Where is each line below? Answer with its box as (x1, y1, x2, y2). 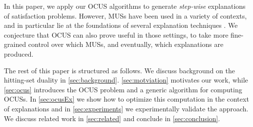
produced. (4, 48, 34, 59)
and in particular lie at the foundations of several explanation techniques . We (4, 20, 238, 30)
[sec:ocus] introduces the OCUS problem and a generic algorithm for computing (4, 84, 242, 94)
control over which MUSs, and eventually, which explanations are (28, 39, 224, 49)
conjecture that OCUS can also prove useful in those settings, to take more (4, 29, 229, 40)
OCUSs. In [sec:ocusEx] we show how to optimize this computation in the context (4, 94, 249, 104)
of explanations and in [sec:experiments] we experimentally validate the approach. (4, 103, 249, 113)
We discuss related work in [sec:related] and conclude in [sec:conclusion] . (4, 113, 220, 123)
